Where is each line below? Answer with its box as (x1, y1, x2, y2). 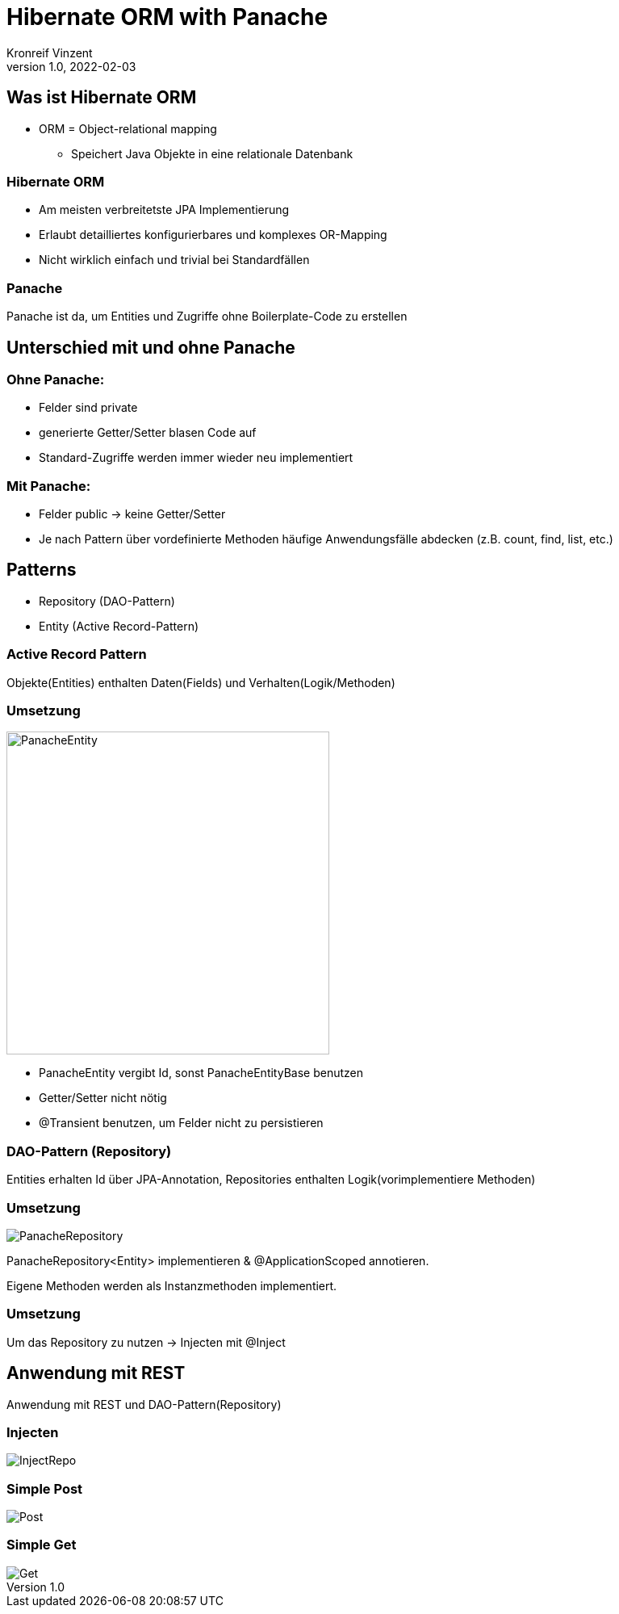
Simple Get (6, 1536, 77, 1553)
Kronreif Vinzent (6, 45, 93, 60)
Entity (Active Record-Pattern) (39, 618, 199, 633)
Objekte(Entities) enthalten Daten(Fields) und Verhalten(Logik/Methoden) (6, 675, 395, 690)
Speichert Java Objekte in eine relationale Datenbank (71, 146, 353, 161)
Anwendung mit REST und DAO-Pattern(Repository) (6, 1397, 282, 1411)
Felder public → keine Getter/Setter (39, 507, 226, 522)
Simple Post (6, 1480, 83, 1497)
